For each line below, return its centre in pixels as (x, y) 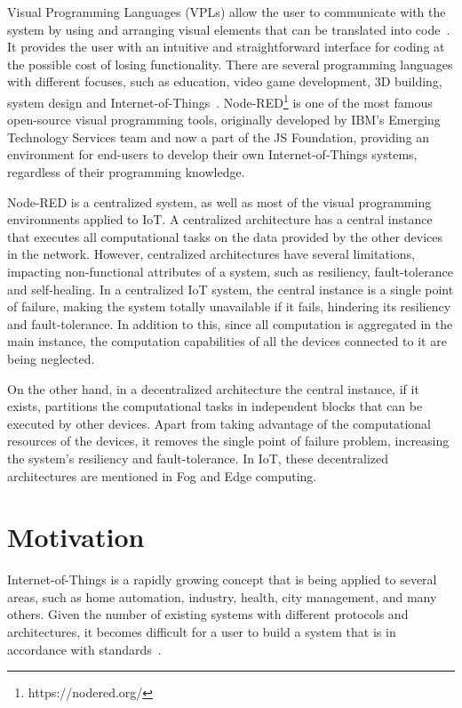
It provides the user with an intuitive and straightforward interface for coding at (226, 47)
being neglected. (51, 358)
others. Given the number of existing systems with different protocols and (208, 614)
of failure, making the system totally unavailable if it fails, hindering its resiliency (229, 306)
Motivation (76, 537)
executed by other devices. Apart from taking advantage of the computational (219, 423)
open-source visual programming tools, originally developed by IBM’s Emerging (224, 120)
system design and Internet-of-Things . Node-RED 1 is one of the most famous (220, 101)
